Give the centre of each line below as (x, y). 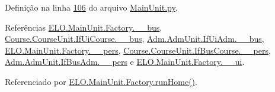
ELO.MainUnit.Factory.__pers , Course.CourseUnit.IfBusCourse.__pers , (138, 50)
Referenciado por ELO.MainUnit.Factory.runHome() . (101, 81)
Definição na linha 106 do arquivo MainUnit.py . (91, 7)
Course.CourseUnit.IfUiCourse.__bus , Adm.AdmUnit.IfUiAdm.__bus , (135, 39)
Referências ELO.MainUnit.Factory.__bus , (84, 27)
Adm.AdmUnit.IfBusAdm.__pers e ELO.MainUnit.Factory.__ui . (125, 62)
